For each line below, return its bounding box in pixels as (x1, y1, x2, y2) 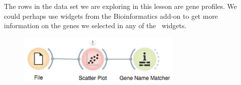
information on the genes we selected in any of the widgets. (4, 20, 187, 31)
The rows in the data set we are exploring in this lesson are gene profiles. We (4, 1, 237, 11)
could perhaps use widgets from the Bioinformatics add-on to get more (4, 10, 218, 21)
